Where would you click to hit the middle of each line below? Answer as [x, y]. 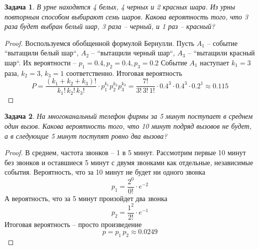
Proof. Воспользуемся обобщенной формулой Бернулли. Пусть [100, 43]
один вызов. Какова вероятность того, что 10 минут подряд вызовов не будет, [128, 126]
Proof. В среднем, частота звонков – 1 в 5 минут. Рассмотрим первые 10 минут [125, 152]
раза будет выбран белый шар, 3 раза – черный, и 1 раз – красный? [110, 26]
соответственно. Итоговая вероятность [124, 73]
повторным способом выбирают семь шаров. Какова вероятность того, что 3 [127, 16]
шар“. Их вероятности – [41, 62]
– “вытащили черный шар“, [133, 53]
